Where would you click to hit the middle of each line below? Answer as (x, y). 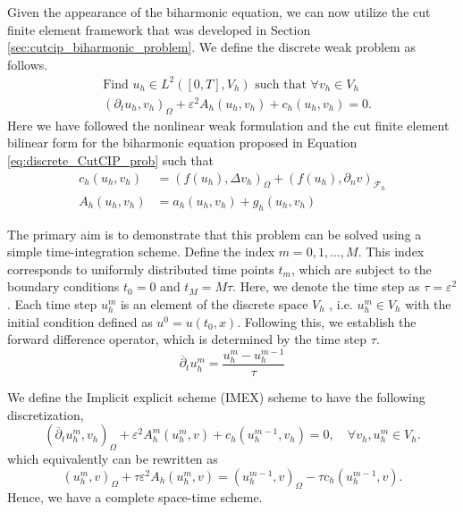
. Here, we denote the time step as (326, 286)
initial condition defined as (80, 321)
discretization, (46, 414)
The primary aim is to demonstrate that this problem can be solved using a (215, 234)
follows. (28, 64)
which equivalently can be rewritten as (113, 459)
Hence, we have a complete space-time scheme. (135, 497)
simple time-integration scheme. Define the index (141, 252)
